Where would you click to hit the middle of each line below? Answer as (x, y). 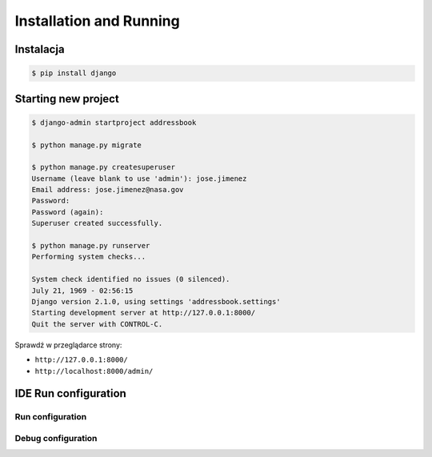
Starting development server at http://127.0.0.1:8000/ (144, 313)
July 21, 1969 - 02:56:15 (82, 291)
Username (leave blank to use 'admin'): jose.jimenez (139, 178)
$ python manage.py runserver (91, 246)
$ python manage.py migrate (86, 145)
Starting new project (67, 99)
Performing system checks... (89, 257)
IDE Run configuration (71, 393)
